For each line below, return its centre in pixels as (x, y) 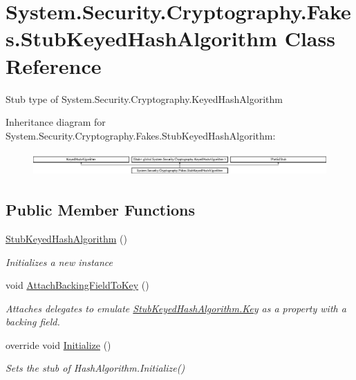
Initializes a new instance (59, 262)
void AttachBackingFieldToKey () (77, 285)
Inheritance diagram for (56, 122)
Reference (54, 65)
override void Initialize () (58, 344)
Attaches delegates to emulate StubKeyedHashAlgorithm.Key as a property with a (176, 308)
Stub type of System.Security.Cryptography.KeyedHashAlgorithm (144, 98)
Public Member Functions (100, 210)
